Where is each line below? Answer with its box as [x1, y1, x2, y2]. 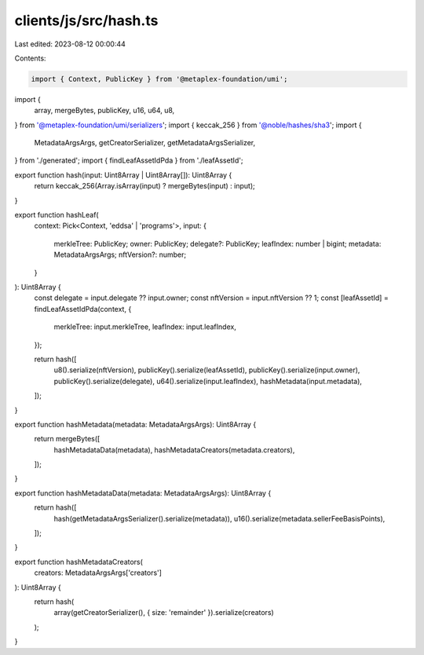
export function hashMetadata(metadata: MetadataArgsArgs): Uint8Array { [14, 419, 257, 429]
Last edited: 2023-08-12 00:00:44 [14, 39, 126, 49]
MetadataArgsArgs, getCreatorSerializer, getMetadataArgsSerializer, [34, 138, 256, 148]
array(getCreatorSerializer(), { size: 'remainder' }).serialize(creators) [53, 608, 274, 617]
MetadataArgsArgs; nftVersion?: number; [53, 250, 187, 259]
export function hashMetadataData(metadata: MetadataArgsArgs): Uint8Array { [14, 488, 272, 498]
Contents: [14, 53, 46, 63]
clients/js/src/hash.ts [14, 12, 159, 29]
